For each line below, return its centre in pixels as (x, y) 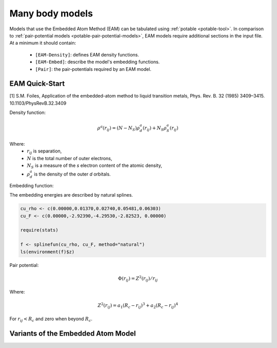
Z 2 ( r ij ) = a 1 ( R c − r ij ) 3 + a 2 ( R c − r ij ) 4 (138, 305)
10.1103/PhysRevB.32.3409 (38, 103)
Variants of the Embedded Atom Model (73, 333)
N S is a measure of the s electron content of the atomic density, (95, 166)
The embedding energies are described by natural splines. (71, 195)
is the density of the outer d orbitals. (73, 174)
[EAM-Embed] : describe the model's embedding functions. (97, 62)
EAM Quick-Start (37, 84)
